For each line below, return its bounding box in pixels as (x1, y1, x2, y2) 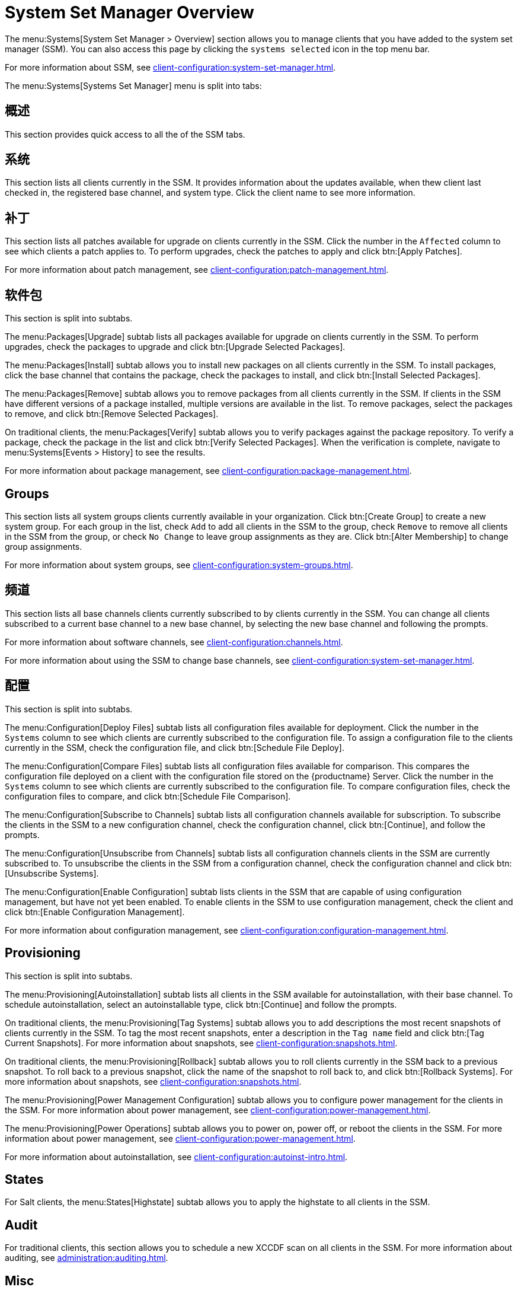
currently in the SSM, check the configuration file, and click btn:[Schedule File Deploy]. (5, 742, 345, 753)
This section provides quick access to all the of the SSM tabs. (5, 129, 245, 139)
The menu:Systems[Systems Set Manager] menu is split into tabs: (5, 80, 262, 91)
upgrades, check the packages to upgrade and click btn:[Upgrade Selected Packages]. (5, 342, 346, 352)
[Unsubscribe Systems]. (5, 868, 99, 878)
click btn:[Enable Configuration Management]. (5, 906, 185, 917)
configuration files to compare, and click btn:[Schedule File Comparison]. (5, 791, 291, 801)
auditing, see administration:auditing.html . (5, 1253, 168, 1263)
